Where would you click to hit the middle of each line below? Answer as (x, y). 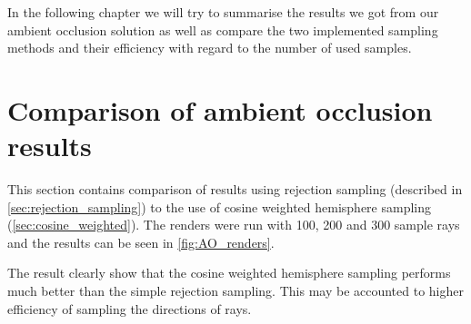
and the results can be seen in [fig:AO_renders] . (141, 242)
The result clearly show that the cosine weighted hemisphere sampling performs (229, 273)
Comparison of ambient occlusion (220, 109)
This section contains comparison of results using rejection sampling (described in (235, 189)
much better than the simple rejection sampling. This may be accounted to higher (235, 291)
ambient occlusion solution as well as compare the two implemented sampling (223, 29)
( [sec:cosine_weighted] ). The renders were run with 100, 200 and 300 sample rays (234, 225)
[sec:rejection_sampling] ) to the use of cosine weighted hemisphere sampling (220, 206)
